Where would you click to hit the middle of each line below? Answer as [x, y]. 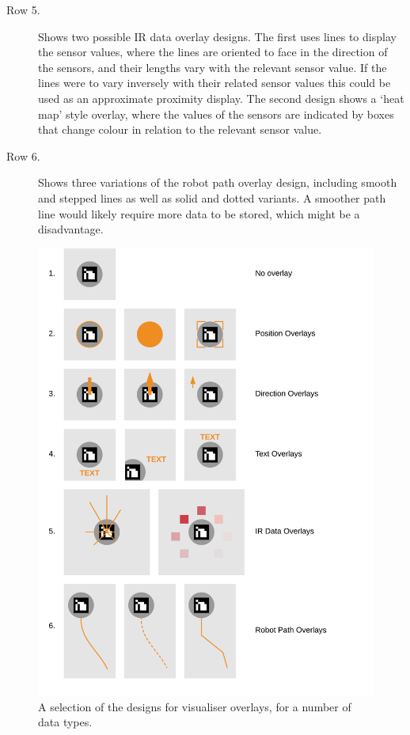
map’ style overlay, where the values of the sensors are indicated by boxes [216, 114]
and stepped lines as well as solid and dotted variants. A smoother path [212, 197]
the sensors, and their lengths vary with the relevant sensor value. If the [213, 67]
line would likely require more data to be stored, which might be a [199, 213]
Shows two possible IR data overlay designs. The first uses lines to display [217, 36]
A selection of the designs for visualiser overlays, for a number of [195, 706]
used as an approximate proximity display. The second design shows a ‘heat [221, 98]
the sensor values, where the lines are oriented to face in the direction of [213, 52]
